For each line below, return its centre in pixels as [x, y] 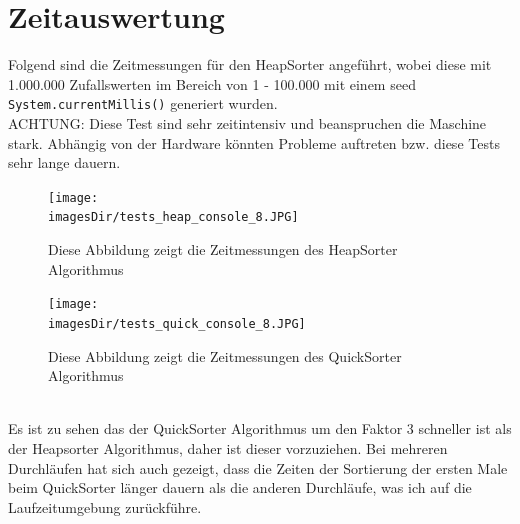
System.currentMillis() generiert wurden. [143, 103]
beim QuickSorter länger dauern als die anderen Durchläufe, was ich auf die [240, 487]
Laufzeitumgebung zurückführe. [105, 506]
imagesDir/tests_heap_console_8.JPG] [173, 217]
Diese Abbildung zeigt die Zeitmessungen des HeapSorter [223, 249]
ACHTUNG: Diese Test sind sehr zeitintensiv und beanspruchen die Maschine [247, 122]
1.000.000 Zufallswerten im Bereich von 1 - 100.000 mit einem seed [212, 83]
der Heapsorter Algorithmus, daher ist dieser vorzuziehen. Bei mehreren [228, 447]
